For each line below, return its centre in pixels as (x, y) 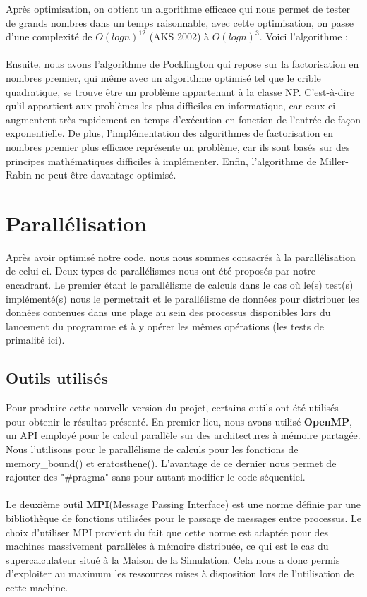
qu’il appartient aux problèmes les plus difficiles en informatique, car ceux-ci (171, 105)
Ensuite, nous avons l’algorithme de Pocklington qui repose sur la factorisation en (182, 64)
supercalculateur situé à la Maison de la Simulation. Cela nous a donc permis (173, 559)
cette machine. (37, 587)
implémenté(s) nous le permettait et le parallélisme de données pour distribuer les (183, 298)
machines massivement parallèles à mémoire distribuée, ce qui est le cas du (167, 546)
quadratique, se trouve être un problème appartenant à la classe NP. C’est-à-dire (180, 91)
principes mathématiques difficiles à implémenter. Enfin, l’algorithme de (161, 161)
